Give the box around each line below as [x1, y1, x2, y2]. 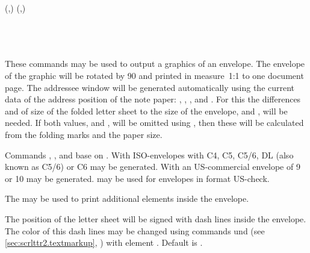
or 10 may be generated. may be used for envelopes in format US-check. [5, 172, 270, 184]
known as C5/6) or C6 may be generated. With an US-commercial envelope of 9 [5, 160, 300, 173]
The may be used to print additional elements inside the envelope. [5, 192, 249, 205]
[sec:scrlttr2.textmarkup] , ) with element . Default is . [5, 236, 203, 249]
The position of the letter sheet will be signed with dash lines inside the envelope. [5, 212, 306, 225]
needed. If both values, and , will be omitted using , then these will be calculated [5, 116, 304, 129]
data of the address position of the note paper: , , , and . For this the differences [5, 93, 301, 105]
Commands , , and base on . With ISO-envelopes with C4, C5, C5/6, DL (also [5, 148, 294, 161]
